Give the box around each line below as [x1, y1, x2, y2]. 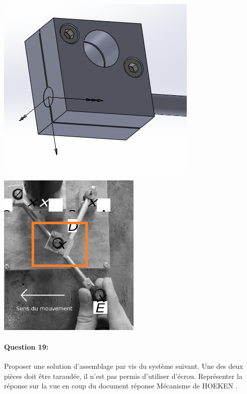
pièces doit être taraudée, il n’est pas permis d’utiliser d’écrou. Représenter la [4, 370, 242, 381]
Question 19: [4, 341, 49, 352]
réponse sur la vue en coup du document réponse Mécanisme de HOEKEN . [4, 380, 238, 391]
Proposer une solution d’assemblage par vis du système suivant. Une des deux [4, 360, 243, 371]
